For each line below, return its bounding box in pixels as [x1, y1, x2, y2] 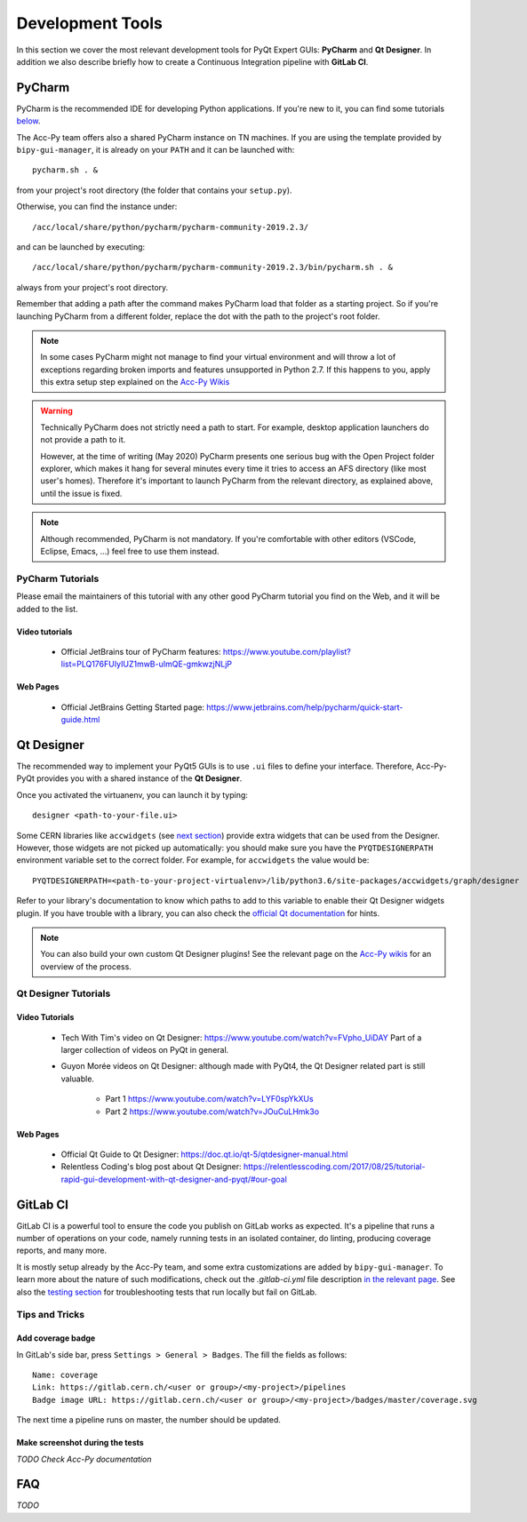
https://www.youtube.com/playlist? [222, 646, 351, 657]
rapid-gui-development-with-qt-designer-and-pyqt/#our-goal [60, 1174, 288, 1184]
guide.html [60, 714, 100, 725]
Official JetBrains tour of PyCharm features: [60, 646, 221, 657]
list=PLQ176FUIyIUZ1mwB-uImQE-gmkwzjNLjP [60, 658, 233, 670]
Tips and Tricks [16, 1309, 85, 1321]
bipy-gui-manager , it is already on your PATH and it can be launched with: [16, 145, 295, 155]
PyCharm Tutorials [16, 572, 100, 585]
